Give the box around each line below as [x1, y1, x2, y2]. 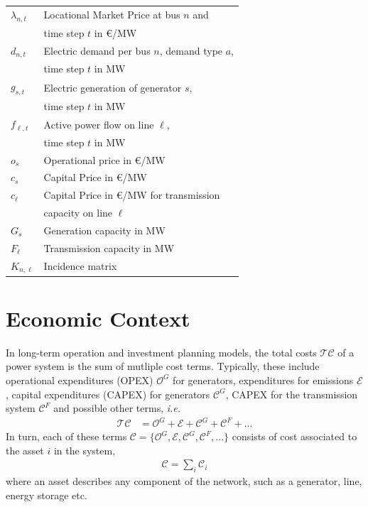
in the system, [53, 442, 116, 457]
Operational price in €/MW [43, 152, 166, 167]
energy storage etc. [6, 487, 87, 502]
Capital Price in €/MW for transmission [43, 187, 220, 202]
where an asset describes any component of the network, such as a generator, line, [6, 474, 362, 489]
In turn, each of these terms [6, 429, 127, 444]
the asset [6, 442, 44, 457]
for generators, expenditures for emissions [173, 372, 354, 387]
